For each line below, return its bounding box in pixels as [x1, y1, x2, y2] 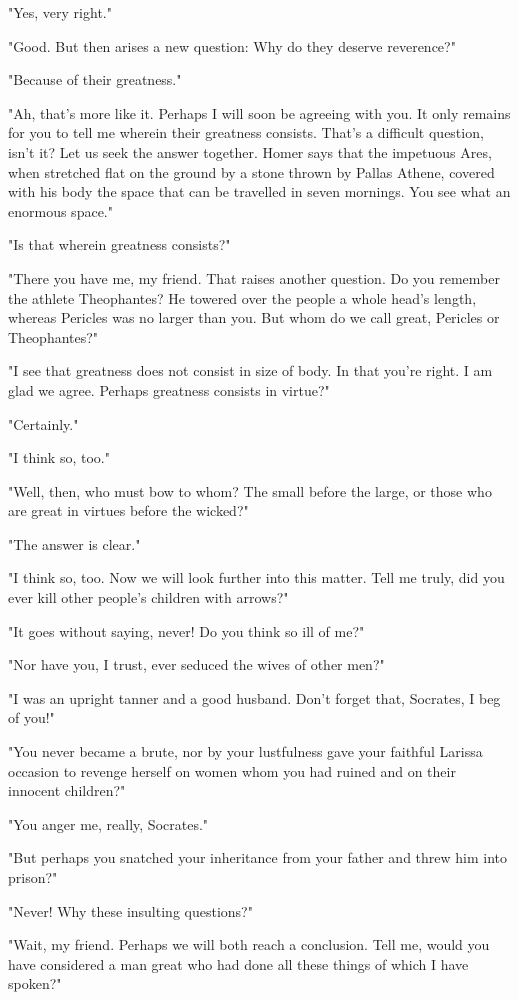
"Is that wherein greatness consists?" [8, 234, 231, 255]
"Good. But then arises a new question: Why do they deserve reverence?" [8, 35, 456, 56]
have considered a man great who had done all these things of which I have [8, 953, 469, 974]
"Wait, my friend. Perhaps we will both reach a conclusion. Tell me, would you [8, 934, 490, 955]
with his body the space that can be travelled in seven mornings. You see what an [8, 181, 511, 202]
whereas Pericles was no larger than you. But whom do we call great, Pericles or [8, 307, 500, 328]
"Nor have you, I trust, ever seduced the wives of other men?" [8, 654, 385, 675]
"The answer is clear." [8, 533, 141, 554]
